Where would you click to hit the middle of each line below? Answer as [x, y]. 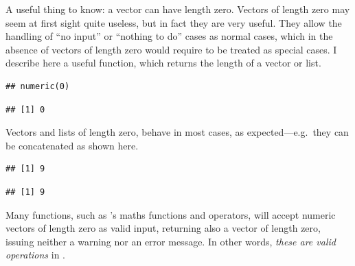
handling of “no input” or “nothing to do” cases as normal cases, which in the [169, 36]
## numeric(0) [38, 86]
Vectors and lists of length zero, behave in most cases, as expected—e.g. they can [177, 132]
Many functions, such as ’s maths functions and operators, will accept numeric [171, 214]
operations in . [35, 255]
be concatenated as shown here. [72, 145]
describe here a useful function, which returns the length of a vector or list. [163, 63]
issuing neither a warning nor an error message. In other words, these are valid [171, 241]
